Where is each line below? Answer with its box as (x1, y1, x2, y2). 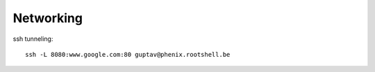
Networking (12, 10, 83, 26)
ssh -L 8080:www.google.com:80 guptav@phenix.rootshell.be (25, 51, 231, 58)
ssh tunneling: (12, 35, 53, 43)
